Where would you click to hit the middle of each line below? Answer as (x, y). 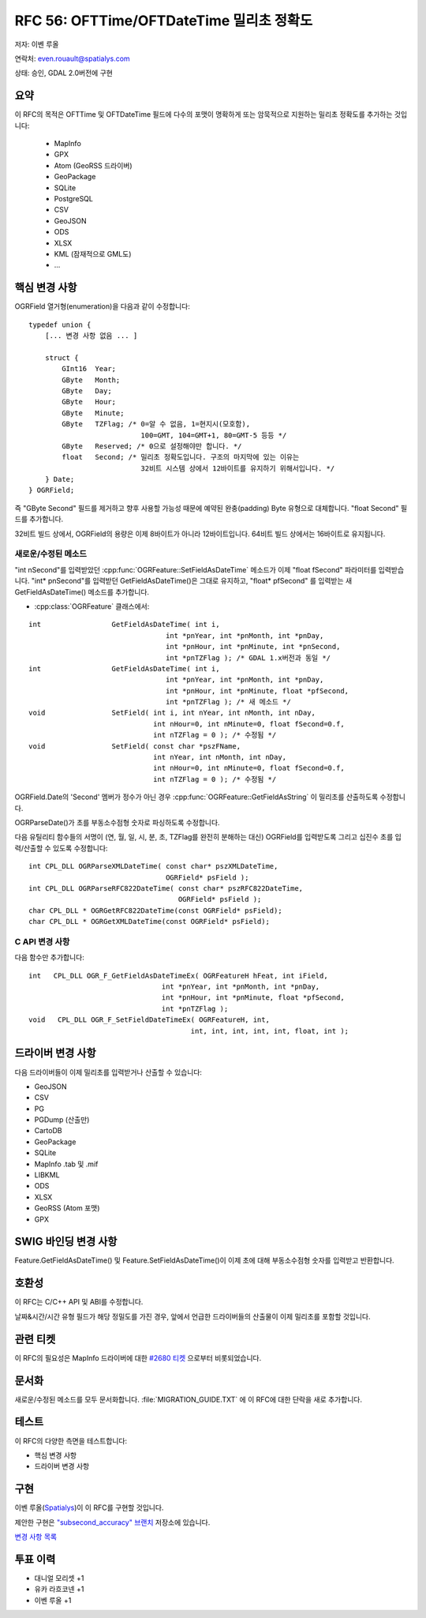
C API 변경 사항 (42, 941)
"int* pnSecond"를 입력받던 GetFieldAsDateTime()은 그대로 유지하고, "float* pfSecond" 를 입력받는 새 (192, 581)
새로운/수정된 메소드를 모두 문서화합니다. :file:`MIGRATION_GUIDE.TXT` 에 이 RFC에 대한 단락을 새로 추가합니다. (189, 1399)
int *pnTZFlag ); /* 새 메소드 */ (228, 702)
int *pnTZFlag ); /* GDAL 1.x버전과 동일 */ (248, 658)
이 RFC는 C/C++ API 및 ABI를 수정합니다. (79, 1302)
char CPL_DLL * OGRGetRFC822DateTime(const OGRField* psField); (156, 910)
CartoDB (48, 1131)
